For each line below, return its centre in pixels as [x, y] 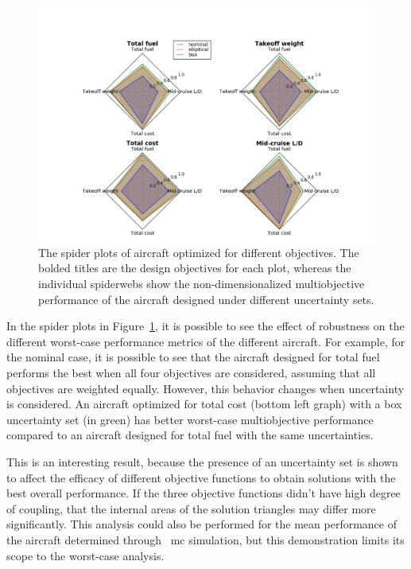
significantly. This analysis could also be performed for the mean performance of [202, 524]
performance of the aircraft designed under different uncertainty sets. [206, 299]
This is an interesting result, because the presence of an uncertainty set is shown [202, 461]
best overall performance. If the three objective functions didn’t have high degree [204, 493]
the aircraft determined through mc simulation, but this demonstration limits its [205, 539]
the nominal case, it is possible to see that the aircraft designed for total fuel [193, 357]
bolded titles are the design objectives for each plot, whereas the [195, 268]
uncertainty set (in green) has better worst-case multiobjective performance [190, 419]
